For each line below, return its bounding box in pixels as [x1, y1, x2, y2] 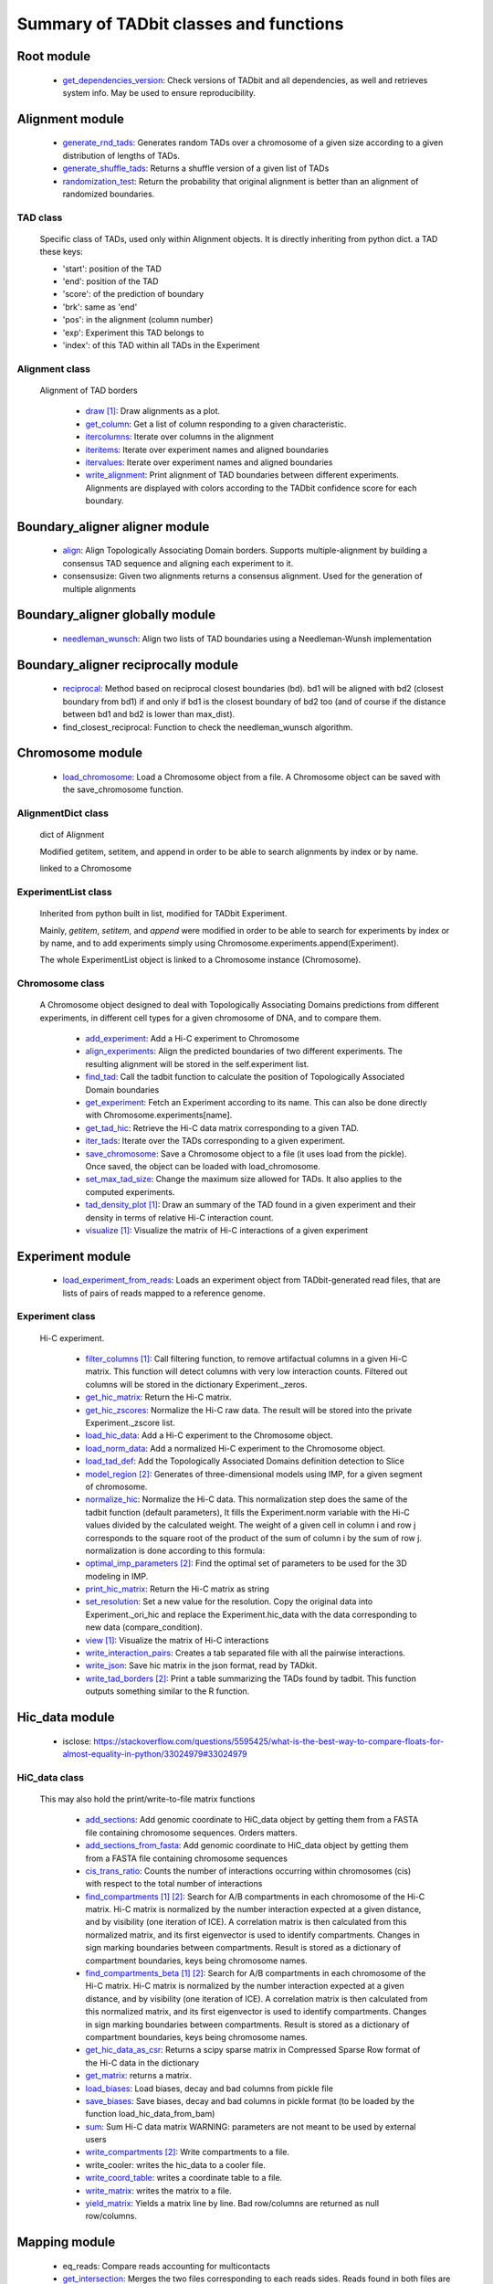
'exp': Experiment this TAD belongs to [62, 327, 205, 338]
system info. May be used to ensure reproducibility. [62, 87, 256, 98]
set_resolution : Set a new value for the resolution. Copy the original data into [85, 1596, 373, 1607]
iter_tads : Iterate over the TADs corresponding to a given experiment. [85, 1136, 346, 1147]
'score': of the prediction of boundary [62, 289, 205, 300]
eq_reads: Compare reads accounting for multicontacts [62, 2260, 271, 2271]
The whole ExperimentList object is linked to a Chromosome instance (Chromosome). [39, 955, 362, 966]
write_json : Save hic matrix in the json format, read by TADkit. [85, 1660, 318, 1671]
